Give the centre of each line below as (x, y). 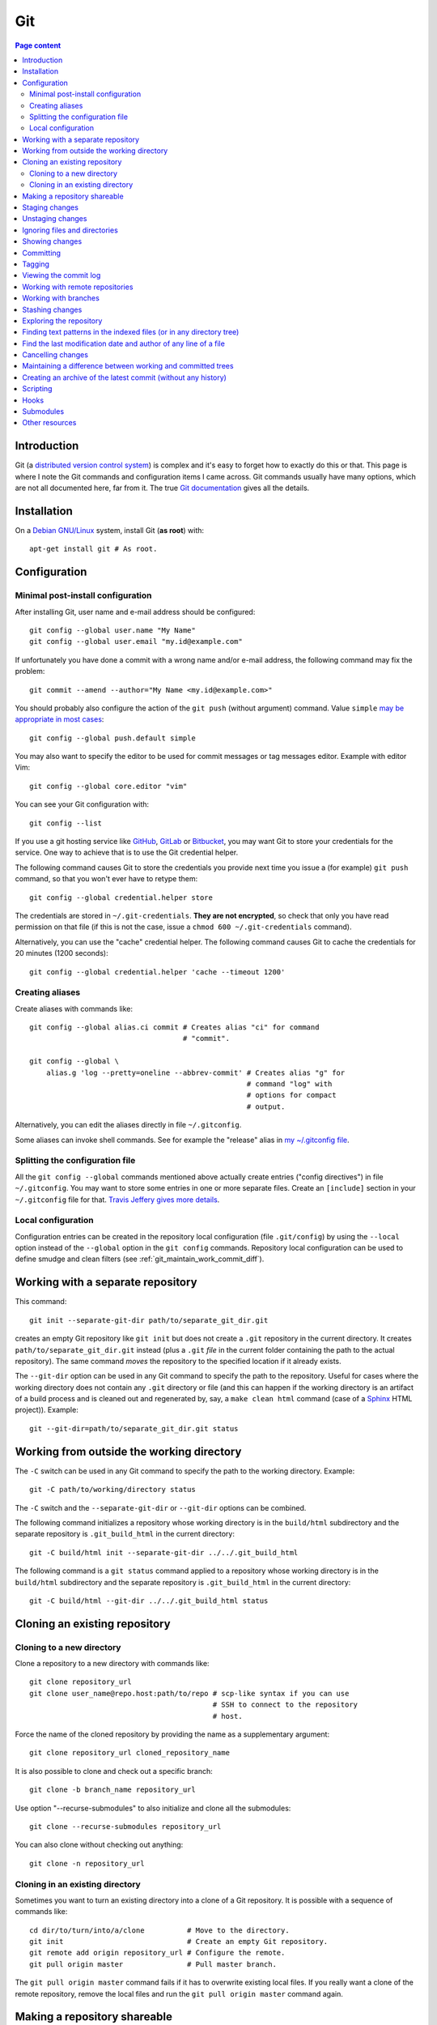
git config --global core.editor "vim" (108, 786)
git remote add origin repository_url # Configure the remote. (157, 1953)
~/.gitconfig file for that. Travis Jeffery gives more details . (117, 1200)
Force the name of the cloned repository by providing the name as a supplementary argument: (172, 1734)
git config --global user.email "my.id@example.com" (136, 642)
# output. (266, 1106)
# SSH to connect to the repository (285, 1705)
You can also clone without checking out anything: (99, 1845)
